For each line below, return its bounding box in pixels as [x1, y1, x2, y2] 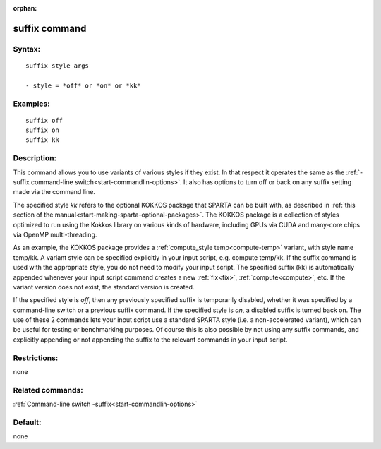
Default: [13, 417, 42, 427]
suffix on [25, 126, 59, 134]
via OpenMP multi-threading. [13, 230, 97, 239]
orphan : [13, 4, 37, 12]
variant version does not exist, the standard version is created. [13, 282, 195, 291]
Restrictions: [13, 353, 59, 363]
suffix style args [25, 61, 90, 70]
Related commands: [13, 385, 84, 395]
